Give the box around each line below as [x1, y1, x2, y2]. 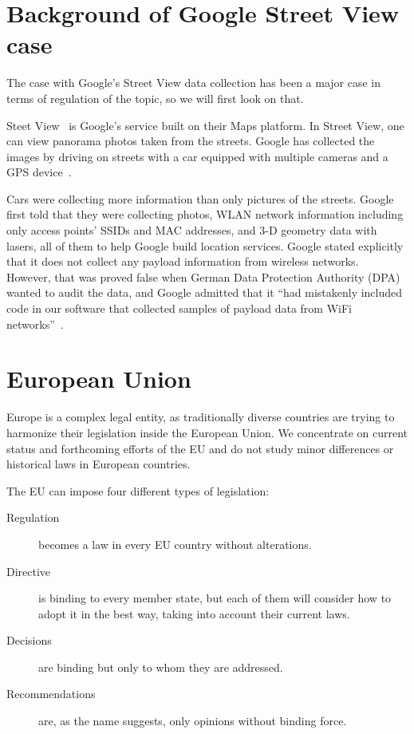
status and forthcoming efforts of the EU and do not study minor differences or [6, 440, 394, 456]
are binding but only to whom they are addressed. [38, 658, 283, 675]
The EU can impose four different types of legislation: [6, 482, 270, 499]
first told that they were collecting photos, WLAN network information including [6, 206, 404, 223]
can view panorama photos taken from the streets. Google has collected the [6, 132, 375, 149]
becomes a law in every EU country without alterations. [38, 535, 312, 552]
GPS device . [6, 164, 72, 180]
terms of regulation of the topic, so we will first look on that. [6, 89, 304, 106]
